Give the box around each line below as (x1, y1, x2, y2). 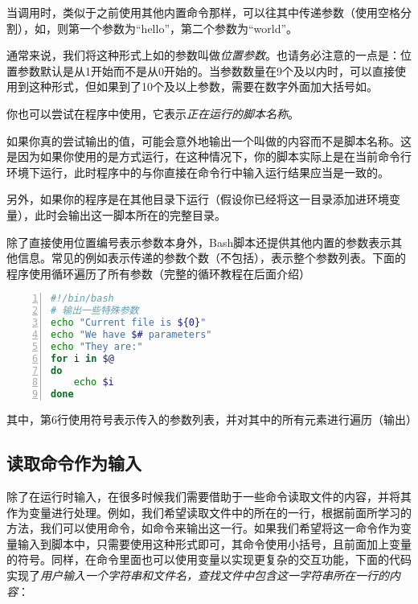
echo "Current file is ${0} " (51, 317, 207, 329)
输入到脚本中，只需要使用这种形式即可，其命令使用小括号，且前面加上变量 (17, 535, 412, 552)
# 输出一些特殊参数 (51, 305, 139, 317)
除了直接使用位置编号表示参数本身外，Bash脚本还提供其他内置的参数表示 (6, 233, 391, 250)
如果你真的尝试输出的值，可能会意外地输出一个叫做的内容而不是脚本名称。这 (6, 132, 412, 149)
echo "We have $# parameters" (51, 328, 212, 340)
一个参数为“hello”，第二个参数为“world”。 (79, 19, 298, 36)
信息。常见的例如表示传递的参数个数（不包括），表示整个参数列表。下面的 (17, 249, 406, 266)
